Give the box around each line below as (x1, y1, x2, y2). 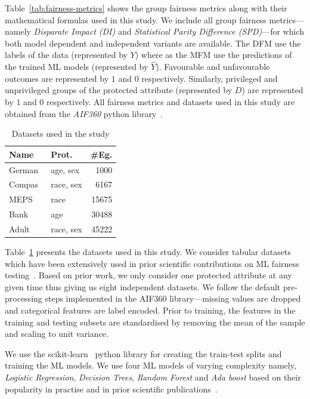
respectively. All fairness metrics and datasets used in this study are (46, 95, 295, 108)
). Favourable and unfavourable (156, 60, 270, 73)
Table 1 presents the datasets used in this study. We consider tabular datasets (5, 245, 291, 258)
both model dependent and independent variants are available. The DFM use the (5, 36, 301, 49)
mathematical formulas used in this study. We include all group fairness (5, 13, 266, 26)
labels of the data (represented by (5, 48, 128, 61)
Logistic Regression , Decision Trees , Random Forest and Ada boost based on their (5, 371, 301, 383)
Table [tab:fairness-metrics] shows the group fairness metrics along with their (5, 2, 287, 14)
